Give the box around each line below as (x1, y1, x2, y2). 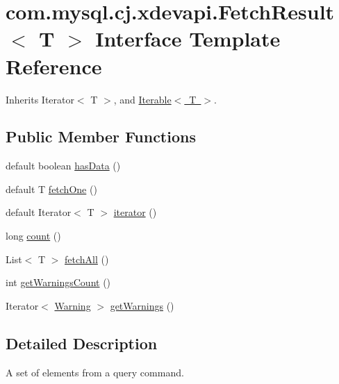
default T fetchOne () (6, 181, 97, 196)
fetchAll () (65, 251, 109, 266)
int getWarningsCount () (6, 275, 111, 290)
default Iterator (6, 205, 72, 219)
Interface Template (95, 24, 281, 53)
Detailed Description (6, 332, 158, 353)
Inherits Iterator (6, 92, 74, 106)
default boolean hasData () (6, 158, 121, 173)
